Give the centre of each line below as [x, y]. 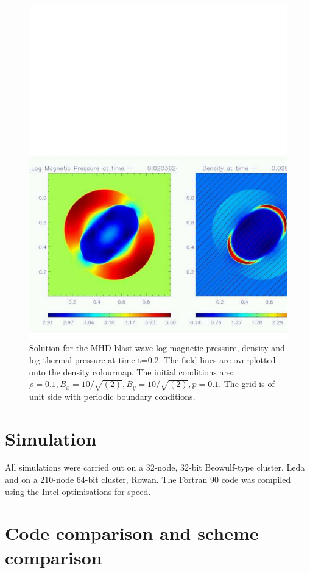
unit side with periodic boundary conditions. [112, 396]
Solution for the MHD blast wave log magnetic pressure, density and [157, 348]
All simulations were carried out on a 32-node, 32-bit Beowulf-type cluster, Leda [155, 467]
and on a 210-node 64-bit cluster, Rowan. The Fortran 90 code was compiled [148, 479]
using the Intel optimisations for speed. [78, 491]
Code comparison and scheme [132, 533]
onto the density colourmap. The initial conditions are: [132, 372]
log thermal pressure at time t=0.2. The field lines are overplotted [153, 360]
